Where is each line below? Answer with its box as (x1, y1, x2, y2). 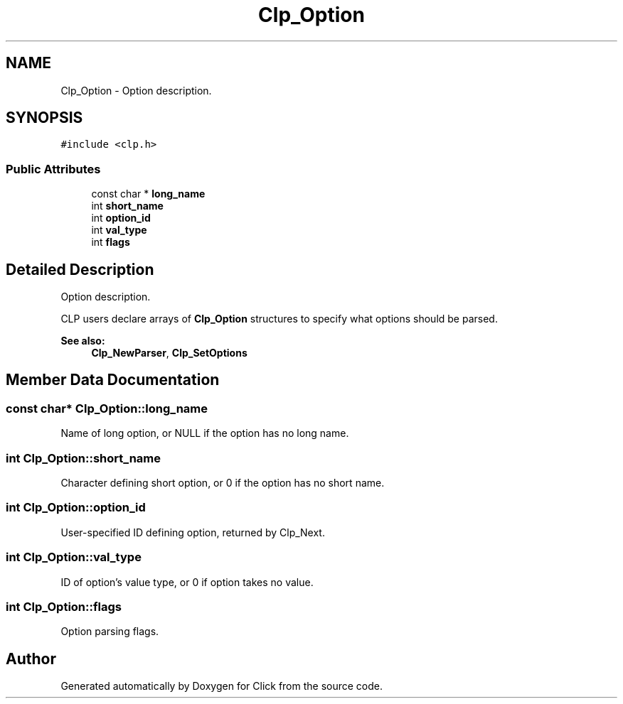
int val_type (91, 224, 147, 237)
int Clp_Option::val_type (6, 550, 142, 565)
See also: (60, 335, 105, 347)
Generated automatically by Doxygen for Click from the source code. (60, 680, 383, 693)
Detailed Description (6, 260, 154, 278)
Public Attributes (6, 161, 101, 176)
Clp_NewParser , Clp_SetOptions (91, 347, 247, 359)
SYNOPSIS (6, 109, 83, 127)
